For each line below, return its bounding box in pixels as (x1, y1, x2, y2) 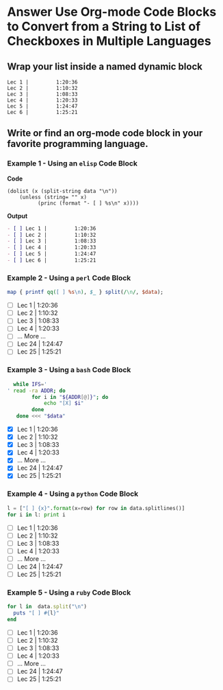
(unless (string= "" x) (19, 194, 88, 200)
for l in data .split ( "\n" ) (7, 603, 88, 610)
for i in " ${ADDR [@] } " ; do (31, 393, 109, 400)
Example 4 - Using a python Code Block (7, 489, 139, 498)
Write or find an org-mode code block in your (7, 128, 203, 139)
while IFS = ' (13, 380, 48, 388)
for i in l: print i (7, 511, 66, 518)
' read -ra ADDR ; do (7, 387, 66, 394)
